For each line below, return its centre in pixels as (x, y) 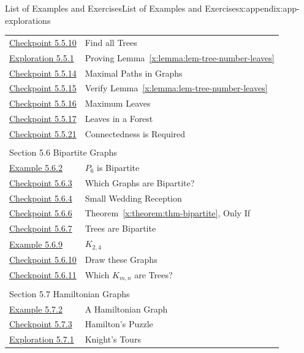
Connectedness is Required (135, 134)
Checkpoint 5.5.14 (43, 73)
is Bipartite (118, 167)
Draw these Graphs (121, 259)
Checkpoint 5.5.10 (43, 42)
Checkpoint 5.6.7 (41, 228)
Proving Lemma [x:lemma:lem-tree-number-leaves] (180, 57)
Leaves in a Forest (119, 119)
